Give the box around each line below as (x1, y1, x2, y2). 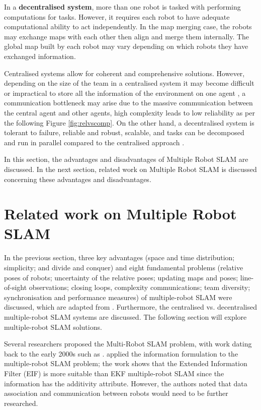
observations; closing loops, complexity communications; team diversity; (29, 282, 250, 292)
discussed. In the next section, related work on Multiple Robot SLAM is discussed (4, 163, 257, 174)
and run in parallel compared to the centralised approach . (4, 137, 185, 147)
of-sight (4, 282, 27, 292)
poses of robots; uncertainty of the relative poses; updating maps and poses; (4, 272, 238, 282)
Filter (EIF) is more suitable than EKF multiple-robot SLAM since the (4, 368, 224, 378)
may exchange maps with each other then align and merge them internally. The (4, 31, 249, 41)
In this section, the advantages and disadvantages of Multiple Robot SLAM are (4, 154, 248, 164)
